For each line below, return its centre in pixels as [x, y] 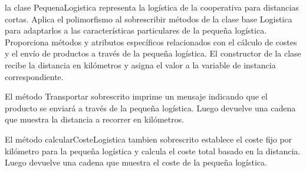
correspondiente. [34, 76]
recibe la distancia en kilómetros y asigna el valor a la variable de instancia [140, 64]
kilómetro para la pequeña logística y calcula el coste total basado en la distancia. [153, 150]
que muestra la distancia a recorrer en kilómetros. [95, 119]
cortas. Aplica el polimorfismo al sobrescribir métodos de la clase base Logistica [149, 19]
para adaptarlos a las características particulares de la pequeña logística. [136, 30]
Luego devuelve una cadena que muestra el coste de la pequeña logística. [136, 162]
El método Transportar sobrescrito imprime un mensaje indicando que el [136, 96]
